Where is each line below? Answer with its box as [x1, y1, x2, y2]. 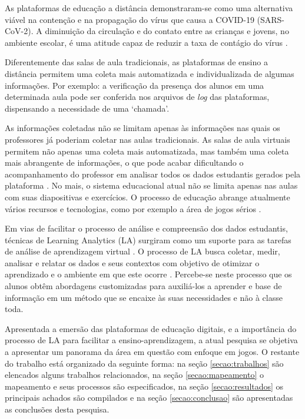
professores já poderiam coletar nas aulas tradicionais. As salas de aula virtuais [5, 133, 290, 145]
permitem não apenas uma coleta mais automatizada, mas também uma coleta [5, 145, 289, 157]
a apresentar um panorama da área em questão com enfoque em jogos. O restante [5, 346, 300, 358]
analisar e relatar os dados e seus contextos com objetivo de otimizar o [5, 256, 260, 269]
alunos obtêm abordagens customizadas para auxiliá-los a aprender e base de [5, 280, 282, 292]
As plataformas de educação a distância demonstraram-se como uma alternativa [5, 2, 293, 14]
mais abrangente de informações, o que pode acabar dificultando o [5, 156, 244, 169]
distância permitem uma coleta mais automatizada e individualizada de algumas [5, 67, 294, 79]
